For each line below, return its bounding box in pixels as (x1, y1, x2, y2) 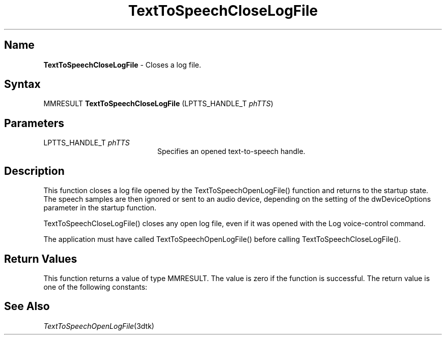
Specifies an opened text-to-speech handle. (157, 147, 305, 156)
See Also (4, 300, 50, 313)
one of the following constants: (43, 282, 148, 291)
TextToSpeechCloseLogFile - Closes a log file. (43, 60, 202, 69)
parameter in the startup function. (43, 203, 157, 212)
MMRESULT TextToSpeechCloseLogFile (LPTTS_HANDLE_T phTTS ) (43, 99, 273, 108)
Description (4, 164, 65, 177)
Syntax (4, 78, 41, 91)
